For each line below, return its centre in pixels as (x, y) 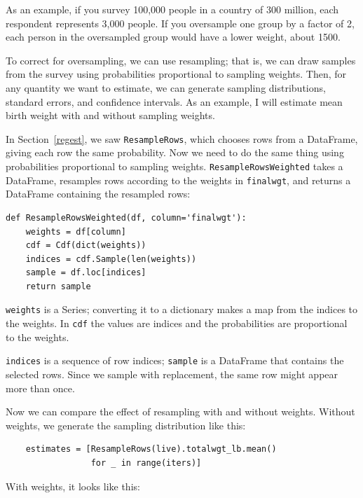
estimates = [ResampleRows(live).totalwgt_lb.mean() (151, 449)
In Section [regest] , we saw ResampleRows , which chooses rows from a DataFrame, (182, 138)
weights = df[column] (76, 231)
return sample (58, 286)
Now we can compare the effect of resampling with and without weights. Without (180, 411)
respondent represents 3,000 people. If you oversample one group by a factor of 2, (180, 23)
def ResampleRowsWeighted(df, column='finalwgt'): (126, 217)
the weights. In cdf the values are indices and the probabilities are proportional (177, 323)
